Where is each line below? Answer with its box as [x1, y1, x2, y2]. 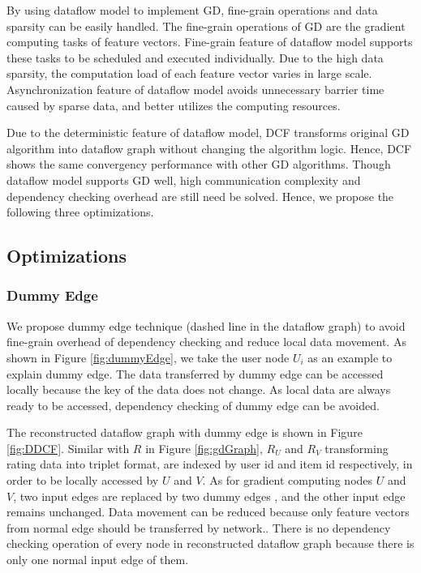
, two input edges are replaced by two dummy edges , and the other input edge [13, 487, 406, 504]
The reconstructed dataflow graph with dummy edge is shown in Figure [6, 424, 363, 441]
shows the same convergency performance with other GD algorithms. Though [6, 156, 391, 173]
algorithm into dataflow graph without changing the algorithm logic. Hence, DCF [6, 139, 412, 156]
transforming [324, 439, 389, 456]
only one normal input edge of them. [6, 551, 189, 568]
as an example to [307, 349, 393, 366]
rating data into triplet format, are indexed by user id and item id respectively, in [6, 455, 413, 473]
